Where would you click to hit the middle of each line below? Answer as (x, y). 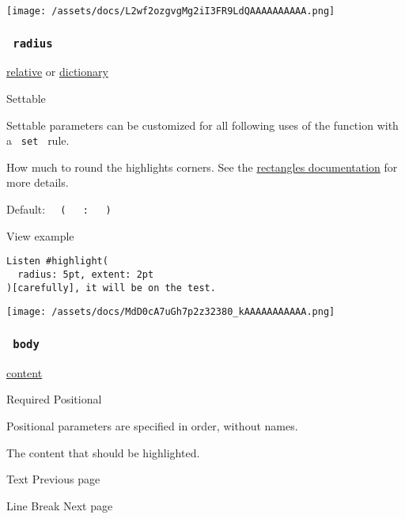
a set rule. (38, 140)
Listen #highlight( (57, 261)
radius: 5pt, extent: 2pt (86, 274)
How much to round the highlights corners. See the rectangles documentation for (202, 167)
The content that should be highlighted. (103, 452)
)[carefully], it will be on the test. (111, 288)
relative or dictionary (57, 72)
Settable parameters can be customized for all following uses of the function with (202, 125)
